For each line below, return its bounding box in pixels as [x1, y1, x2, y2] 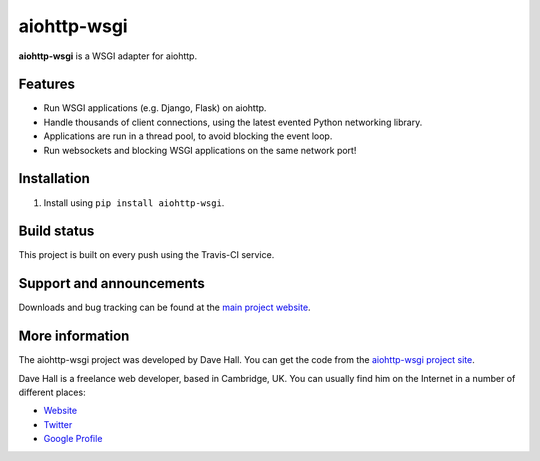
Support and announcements [18, 275, 205, 292]
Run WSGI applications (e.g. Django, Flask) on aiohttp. [43, 102, 267, 114]
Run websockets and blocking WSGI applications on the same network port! [43, 144, 357, 156]
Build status [18, 223, 95, 240]
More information [18, 328, 130, 345]
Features [18, 76, 75, 93]
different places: [18, 386, 86, 399]
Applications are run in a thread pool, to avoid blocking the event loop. [43, 130, 333, 142]
